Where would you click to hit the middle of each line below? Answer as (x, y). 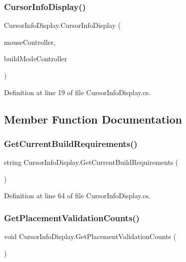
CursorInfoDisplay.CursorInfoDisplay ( (62, 25)
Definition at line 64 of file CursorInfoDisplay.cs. (77, 196)
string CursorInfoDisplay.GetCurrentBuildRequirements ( (91, 162)
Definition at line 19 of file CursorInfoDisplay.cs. (77, 92)
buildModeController (36, 59)
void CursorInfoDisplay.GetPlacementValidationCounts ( (90, 236)
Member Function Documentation (93, 119)
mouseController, (30, 42)
